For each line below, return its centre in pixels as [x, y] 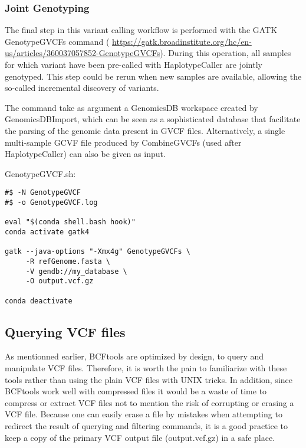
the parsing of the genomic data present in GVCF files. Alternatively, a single [145, 130]
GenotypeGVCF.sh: [40, 173]
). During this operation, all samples [226, 53]
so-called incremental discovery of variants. [82, 88]
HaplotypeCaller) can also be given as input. [85, 154]
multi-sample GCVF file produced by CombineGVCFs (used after [123, 142]
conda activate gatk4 [47, 232]
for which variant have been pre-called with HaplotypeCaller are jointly [134, 64]
